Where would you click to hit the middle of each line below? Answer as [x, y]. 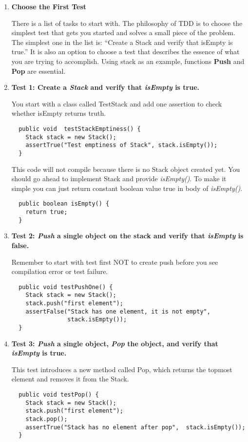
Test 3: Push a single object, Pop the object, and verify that [115, 343]
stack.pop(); [47, 419]
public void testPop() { [59, 395]
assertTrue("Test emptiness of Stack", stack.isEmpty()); [122, 145]
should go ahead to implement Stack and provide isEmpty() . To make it [119, 179]
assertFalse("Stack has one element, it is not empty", [118, 311]
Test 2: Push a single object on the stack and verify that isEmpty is [127, 236]
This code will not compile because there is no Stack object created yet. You [126, 169]
